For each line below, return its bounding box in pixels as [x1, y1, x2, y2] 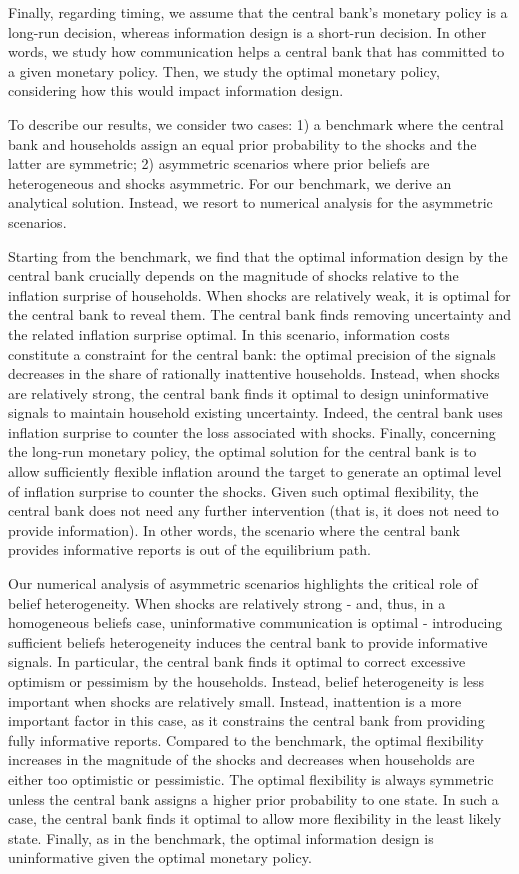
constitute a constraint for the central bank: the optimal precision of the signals [8, 343, 496, 364]
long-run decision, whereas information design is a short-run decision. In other [8, 21, 487, 42]
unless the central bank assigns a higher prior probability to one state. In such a [8, 788, 499, 809]
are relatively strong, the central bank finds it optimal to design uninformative [8, 382, 489, 403]
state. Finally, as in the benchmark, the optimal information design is [8, 827, 434, 848]
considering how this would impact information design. [8, 80, 344, 101]
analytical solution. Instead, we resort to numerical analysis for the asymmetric [8, 192, 493, 213]
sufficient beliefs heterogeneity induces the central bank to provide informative [8, 631, 488, 652]
